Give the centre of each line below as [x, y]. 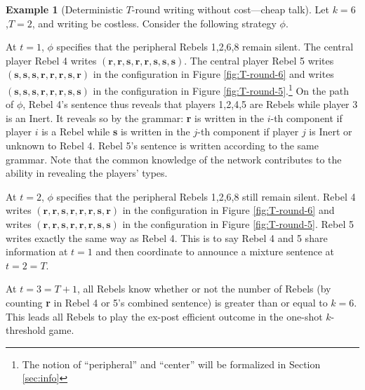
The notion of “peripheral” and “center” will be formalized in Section [171, 364]
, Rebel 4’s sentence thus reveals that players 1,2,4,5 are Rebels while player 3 [190, 104]
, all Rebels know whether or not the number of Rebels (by [204, 289]
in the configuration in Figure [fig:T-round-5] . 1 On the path [221, 89]
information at [37, 251]
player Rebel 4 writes [51, 60]
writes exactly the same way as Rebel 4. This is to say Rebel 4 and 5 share [167, 237]
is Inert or [331, 132]
